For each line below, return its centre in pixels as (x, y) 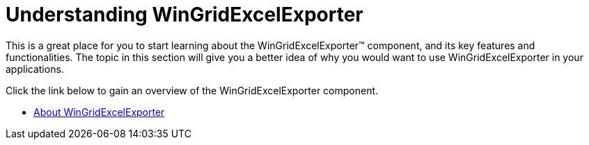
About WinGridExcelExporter (99, 112)
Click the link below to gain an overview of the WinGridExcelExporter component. (192, 90)
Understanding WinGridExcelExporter (184, 15)
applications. (35, 69)
